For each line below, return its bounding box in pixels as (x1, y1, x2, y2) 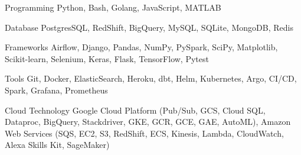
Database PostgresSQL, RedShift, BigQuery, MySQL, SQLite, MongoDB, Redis (5, 21, 293, 33)
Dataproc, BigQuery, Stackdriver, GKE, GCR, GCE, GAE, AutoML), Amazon (5, 115, 291, 128)
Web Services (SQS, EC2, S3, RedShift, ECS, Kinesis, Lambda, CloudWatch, (5, 127, 284, 139)
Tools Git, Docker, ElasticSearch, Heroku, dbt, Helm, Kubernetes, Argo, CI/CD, (5, 72, 297, 85)
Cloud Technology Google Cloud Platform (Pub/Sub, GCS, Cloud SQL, (5, 104, 266, 116)
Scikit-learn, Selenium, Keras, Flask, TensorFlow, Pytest (5, 52, 209, 64)
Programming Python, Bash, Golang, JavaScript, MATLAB (5, 1, 221, 13)
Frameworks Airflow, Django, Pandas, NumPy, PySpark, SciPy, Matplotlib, (5, 41, 278, 53)
